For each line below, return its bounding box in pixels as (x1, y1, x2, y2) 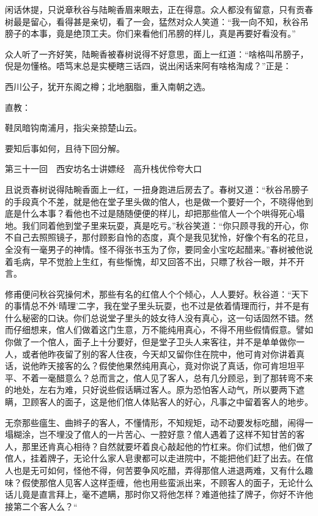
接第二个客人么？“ (5, 499, 78, 512)
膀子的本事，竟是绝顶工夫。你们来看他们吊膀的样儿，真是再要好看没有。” (5, 27, 296, 40)
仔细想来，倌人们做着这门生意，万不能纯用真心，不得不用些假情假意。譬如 (13, 323, 313, 336)
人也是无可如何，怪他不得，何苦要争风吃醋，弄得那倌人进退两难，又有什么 (5, 464, 305, 476)
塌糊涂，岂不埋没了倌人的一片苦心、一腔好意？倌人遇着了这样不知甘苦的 (5, 428, 296, 441)
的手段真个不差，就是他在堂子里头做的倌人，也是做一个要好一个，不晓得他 (5, 195, 305, 208)
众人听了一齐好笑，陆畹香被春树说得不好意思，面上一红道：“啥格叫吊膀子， (5, 47, 309, 60)
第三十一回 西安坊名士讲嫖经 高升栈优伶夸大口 (5, 162, 202, 175)
